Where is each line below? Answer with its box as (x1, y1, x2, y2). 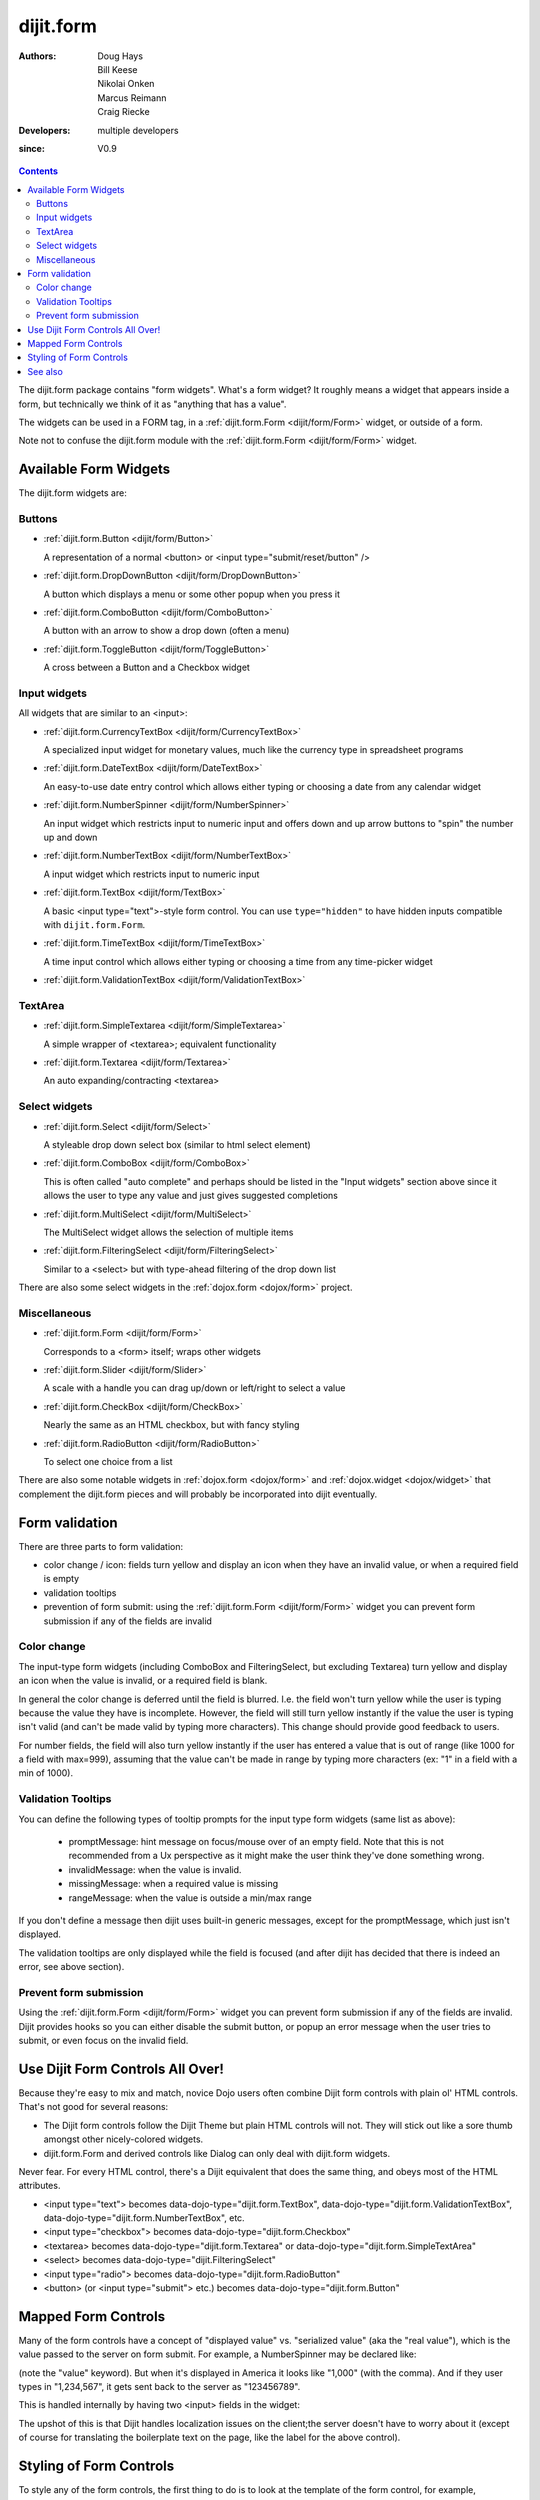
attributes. (18, 2180, 61, 2192)
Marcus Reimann (97, 91, 167, 104)
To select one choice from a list (43, 1455, 174, 1467)
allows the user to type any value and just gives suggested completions (43, 1190, 339, 1202)
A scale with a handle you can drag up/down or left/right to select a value (43, 1382, 346, 1394)
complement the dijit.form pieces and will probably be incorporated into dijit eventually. (18, 1488, 378, 1500)
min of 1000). (18, 1767, 74, 1779)
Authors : (18, 50, 57, 62)
